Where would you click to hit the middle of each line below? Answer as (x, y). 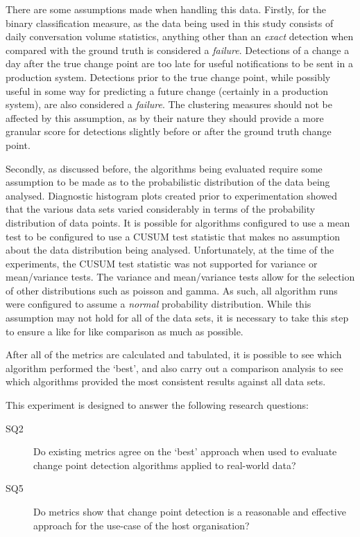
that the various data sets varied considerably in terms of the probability (161, 209)
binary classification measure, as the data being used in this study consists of (170, 23)
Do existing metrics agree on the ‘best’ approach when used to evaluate (185, 451)
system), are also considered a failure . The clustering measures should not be (169, 104)
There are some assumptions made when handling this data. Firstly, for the (166, 9)
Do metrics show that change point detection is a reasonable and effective (190, 511)
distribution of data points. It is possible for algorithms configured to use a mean (178, 222)
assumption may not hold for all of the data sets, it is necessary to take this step (177, 318)
